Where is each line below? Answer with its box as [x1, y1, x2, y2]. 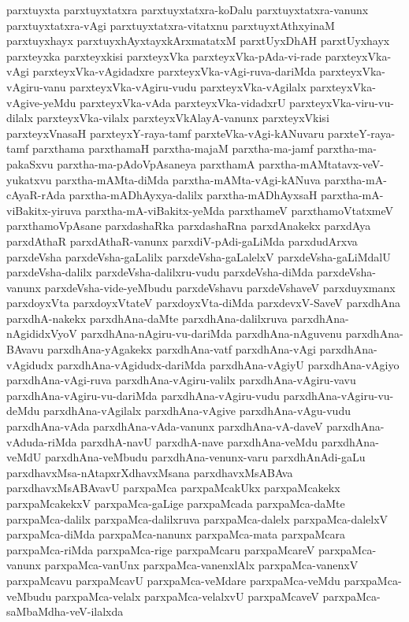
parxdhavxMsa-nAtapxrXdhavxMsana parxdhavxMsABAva [6, 464, 293, 480]
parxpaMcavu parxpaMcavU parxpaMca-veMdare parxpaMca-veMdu [6, 572, 340, 588]
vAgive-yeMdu [6, 94, 76, 110]
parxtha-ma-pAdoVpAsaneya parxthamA [57, 155, 255, 172]
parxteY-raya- [327, 124, 396, 141]
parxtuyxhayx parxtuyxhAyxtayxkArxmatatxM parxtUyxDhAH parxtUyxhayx [6, 32, 390, 49]
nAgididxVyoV [6, 325, 77, 342]
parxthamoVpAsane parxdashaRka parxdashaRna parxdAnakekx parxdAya [6, 217, 371, 234]
